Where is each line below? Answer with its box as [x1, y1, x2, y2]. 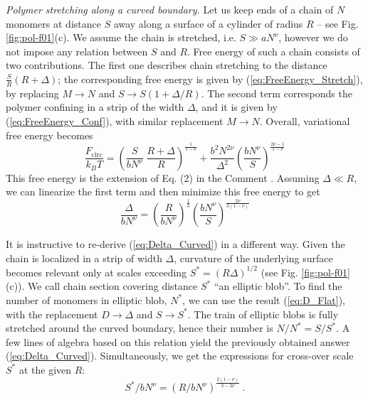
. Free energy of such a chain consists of [187, 43, 360, 58]
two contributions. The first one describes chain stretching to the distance [6, 58, 327, 72]
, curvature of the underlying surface [174, 250, 333, 265]
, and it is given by [195, 99, 278, 114]
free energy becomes [6, 127, 93, 142]
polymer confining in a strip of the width [6, 99, 184, 114]
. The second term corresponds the [201, 85, 352, 100]
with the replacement [6, 306, 98, 321]
